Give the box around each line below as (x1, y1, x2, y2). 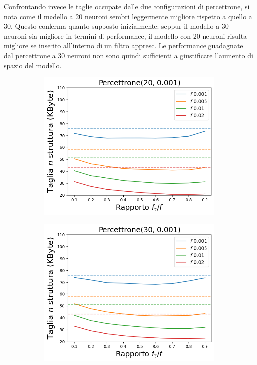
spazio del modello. (4, 60, 62, 70)
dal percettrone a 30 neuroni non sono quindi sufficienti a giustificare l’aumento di (4, 50, 253, 60)
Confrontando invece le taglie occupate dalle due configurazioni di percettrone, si (4, 1, 250, 11)
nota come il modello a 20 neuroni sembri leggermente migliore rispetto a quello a (4, 11, 252, 21)
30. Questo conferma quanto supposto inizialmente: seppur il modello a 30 (4, 21, 229, 31)
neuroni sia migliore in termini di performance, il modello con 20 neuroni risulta (4, 30, 247, 41)
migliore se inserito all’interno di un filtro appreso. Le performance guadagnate (4, 40, 243, 51)
